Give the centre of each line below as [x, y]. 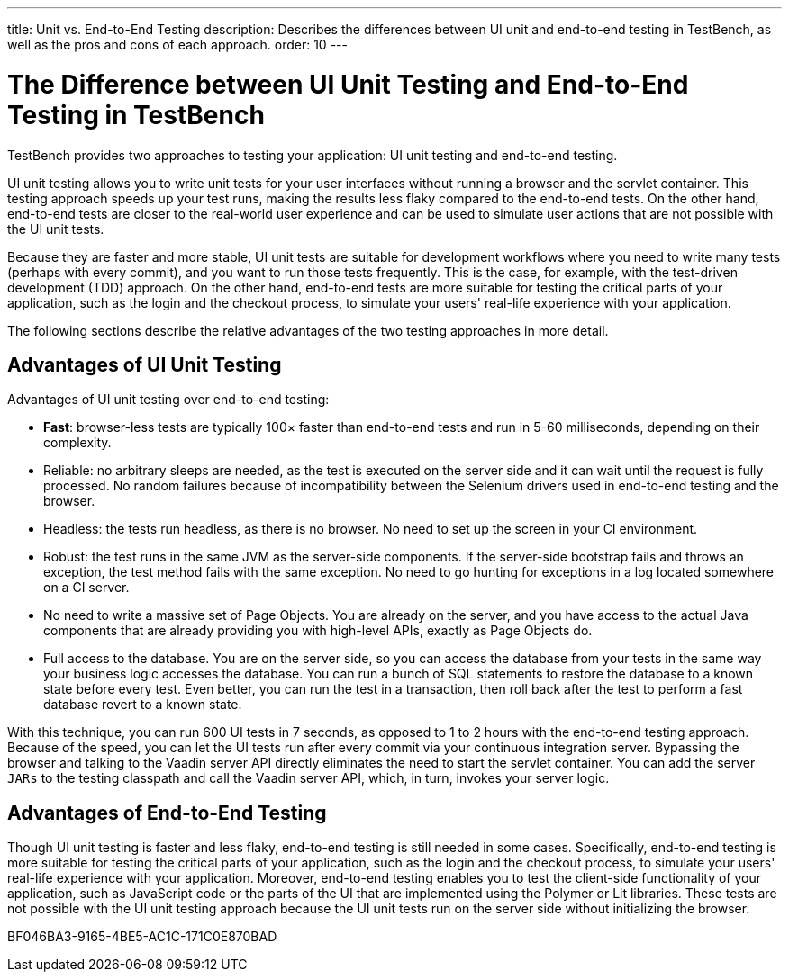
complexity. [77, 443]
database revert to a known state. [143, 705]
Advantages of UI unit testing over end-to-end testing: [168, 400]
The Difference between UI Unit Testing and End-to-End [348, 84]
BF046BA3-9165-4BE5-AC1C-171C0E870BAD [142, 937]
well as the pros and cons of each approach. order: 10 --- [177, 45]
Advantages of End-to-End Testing [167, 813]
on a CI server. [86, 588]
